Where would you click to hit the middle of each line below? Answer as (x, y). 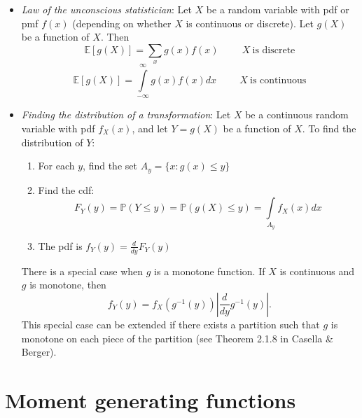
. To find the (329, 128)
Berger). (39, 352)
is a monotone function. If (210, 271)
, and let (150, 128)
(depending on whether (122, 23)
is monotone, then (68, 285)
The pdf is (60, 245)
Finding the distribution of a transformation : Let (126, 114)
